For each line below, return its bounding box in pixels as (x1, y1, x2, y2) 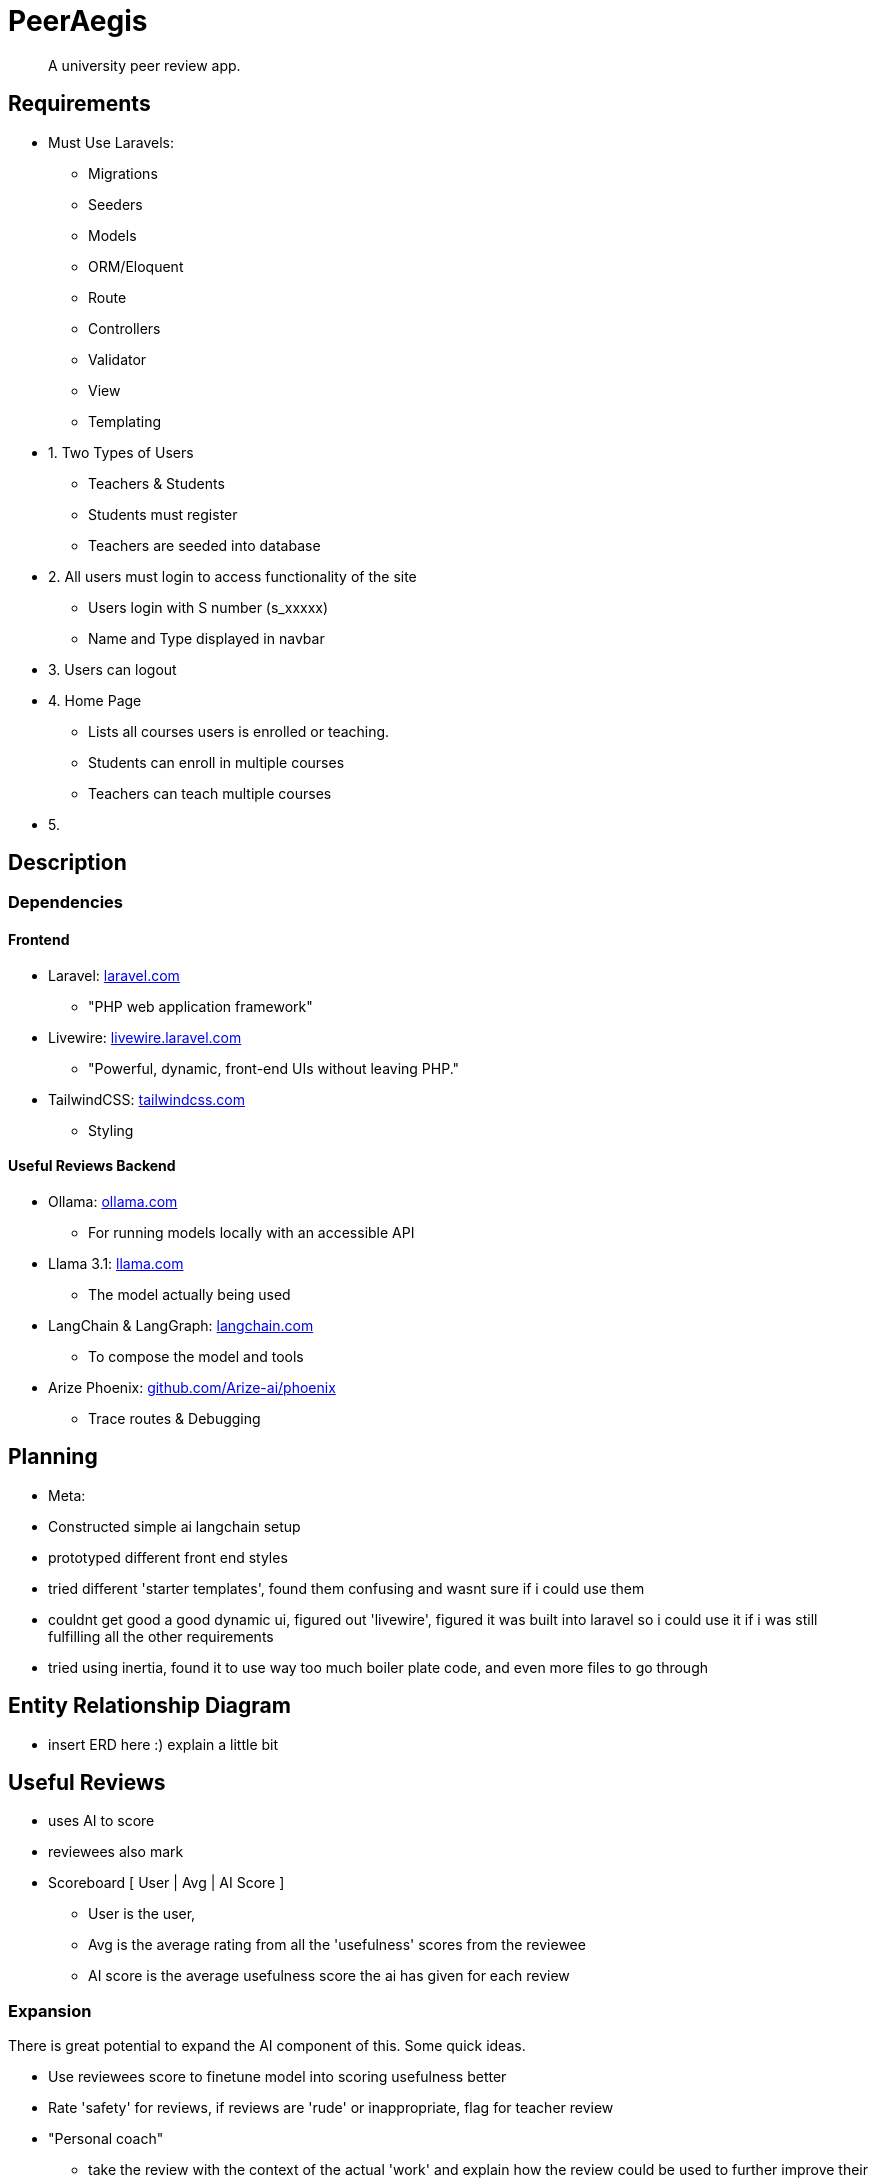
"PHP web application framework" (88, 997, 313, 1015)
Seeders (88, 195, 143, 213)
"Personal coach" (48, 2130, 164, 2148)
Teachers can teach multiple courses (88, 784, 332, 802)
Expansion (8, 2000, 92, 2021)
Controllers (88, 319, 161, 337)
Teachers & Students (88, 474, 225, 492)
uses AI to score (48, 1812, 155, 1830)
